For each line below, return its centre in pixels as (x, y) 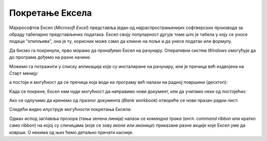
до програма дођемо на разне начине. (50, 57)
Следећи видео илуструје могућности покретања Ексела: (70, 109)
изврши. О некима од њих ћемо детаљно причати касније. (71, 132)
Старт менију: (24, 73)
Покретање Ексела (51, 13)
